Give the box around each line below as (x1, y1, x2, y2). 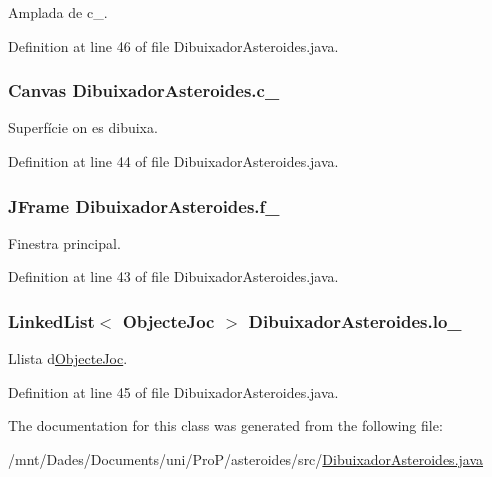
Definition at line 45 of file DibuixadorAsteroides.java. (8, 381, 339, 402)
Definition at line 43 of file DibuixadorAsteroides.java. (8, 266, 339, 287)
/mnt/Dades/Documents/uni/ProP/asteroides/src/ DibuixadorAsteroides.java (8, 449, 484, 469)
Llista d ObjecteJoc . (8, 348, 128, 369)
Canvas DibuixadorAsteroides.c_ (8, 78, 280, 103)
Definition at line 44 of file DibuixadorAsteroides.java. (8, 151, 339, 171)
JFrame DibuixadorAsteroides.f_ (8, 193, 280, 218)
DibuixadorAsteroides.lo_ (248, 308, 462, 333)
